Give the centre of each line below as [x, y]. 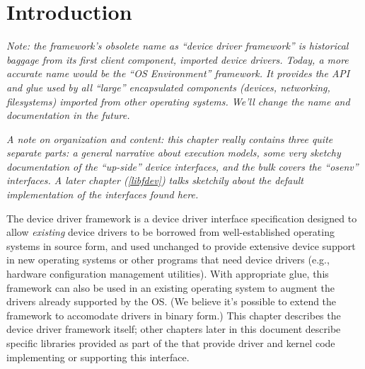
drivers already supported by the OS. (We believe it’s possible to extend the [172, 301]
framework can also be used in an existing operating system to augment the [171, 287]
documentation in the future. [68, 115]
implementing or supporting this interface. [98, 357]
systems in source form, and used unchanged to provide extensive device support [181, 245]
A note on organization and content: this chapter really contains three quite [170, 138]
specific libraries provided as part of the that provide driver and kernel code [171, 343]
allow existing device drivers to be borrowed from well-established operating [170, 232]
